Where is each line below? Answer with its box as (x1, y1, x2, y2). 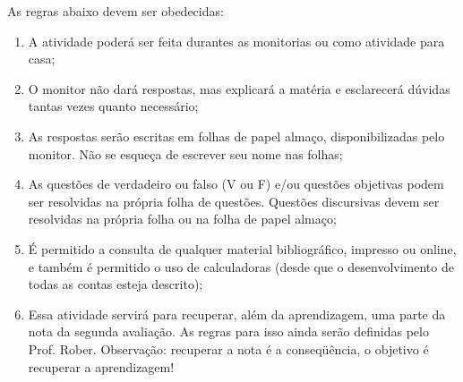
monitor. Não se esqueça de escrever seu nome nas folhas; (28, 144, 343, 163)
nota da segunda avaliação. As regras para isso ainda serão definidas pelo (28, 322, 429, 341)
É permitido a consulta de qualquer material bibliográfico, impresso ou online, (28, 239, 457, 258)
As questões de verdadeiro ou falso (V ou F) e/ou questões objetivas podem (28, 174, 444, 193)
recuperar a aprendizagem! (28, 357, 175, 376)
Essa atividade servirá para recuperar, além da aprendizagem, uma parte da (28, 304, 446, 323)
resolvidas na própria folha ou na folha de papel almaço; (28, 209, 337, 228)
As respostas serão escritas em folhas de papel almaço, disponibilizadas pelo (28, 126, 445, 145)
